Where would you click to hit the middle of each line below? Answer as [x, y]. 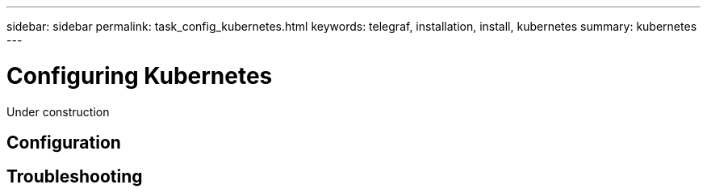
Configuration [64, 142]
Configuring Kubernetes [140, 76]
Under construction [58, 111]
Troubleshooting [75, 177]
